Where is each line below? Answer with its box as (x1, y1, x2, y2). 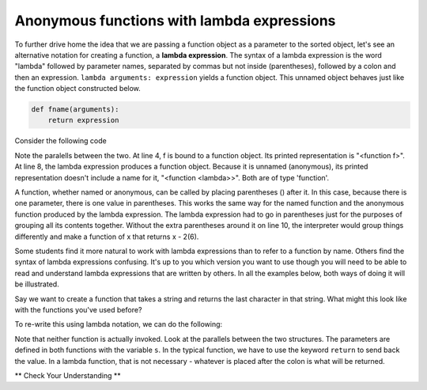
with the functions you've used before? (14, 305, 142, 314)
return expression (47, 115, 119, 125)
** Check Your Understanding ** (14, 370, 122, 380)
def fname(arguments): (31, 105, 119, 114)
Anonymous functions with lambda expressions (14, 12, 336, 29)
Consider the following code (14, 136, 107, 146)
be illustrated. (14, 279, 59, 289)
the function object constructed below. (14, 84, 142, 93)
